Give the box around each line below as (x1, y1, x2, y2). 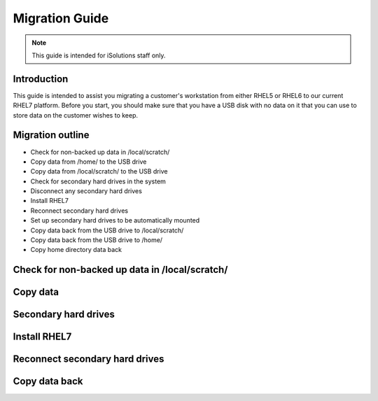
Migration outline (13, 129, 90, 141)
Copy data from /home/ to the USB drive (30, 157, 147, 166)
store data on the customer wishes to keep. (13, 111, 139, 119)
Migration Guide (13, 10, 109, 26)
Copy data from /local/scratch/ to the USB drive (30, 167, 168, 176)
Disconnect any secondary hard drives (30, 187, 143, 195)
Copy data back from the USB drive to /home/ (30, 236, 163, 244)
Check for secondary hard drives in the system (30, 177, 166, 185)
